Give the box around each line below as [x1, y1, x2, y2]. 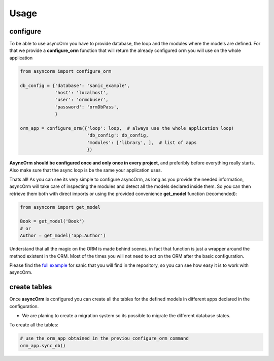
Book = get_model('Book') [20, 218, 85, 224]
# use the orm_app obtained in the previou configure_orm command [20, 336, 189, 341]
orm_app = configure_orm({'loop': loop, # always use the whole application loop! [20, 125, 234, 131]
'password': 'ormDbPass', [55, 104, 119, 109]
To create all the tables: [9, 322, 58, 328]
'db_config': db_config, [87, 132, 149, 138]
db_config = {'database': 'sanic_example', [20, 82, 130, 89]
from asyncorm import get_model [20, 204, 101, 210]
